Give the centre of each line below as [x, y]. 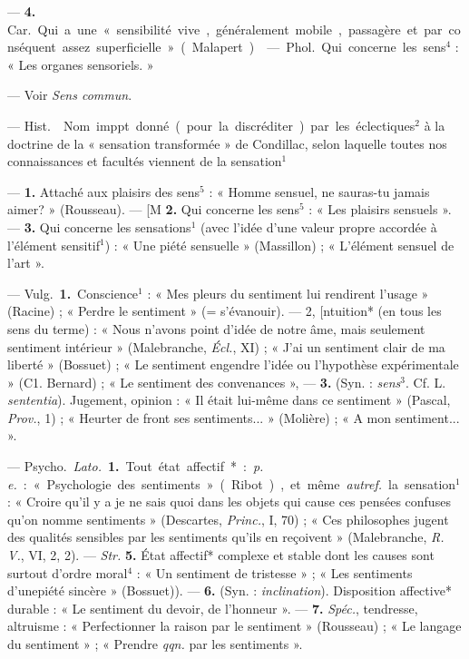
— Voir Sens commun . [70, 95]
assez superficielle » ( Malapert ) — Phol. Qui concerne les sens [254, 47]
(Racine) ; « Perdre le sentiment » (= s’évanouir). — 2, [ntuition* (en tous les [225, 311]
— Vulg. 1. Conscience [73, 293]
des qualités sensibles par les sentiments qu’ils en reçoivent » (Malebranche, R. [226, 537]
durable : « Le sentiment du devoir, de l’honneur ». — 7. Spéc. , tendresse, [213, 608]
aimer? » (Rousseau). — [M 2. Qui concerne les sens [153, 209]
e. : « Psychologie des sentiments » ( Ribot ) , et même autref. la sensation [232, 483]
